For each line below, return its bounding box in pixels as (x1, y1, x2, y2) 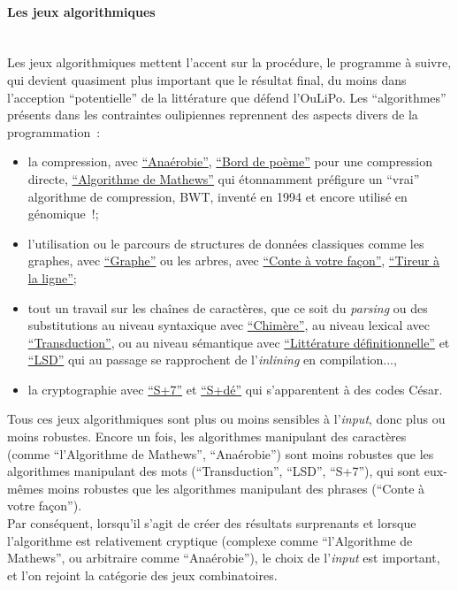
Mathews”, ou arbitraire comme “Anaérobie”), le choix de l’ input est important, (7, 548, 440, 567)
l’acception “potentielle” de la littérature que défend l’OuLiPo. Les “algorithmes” (7, 88, 447, 106)
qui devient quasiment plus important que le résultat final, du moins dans (7, 70, 407, 88)
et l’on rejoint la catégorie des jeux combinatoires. (7, 565, 278, 584)
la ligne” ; (27, 268, 77, 287)
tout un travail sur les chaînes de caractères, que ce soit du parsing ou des (27, 298, 428, 317)
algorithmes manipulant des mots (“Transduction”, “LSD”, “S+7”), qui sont (7, 462, 421, 480)
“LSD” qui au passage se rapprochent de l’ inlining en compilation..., (27, 350, 397, 369)
